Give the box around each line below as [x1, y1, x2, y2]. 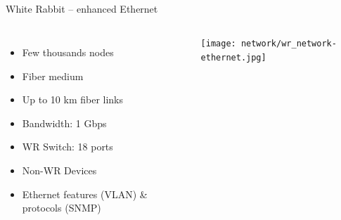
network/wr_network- [240, 38, 337, 48]
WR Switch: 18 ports [22, 139, 113, 154]
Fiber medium [22, 68, 84, 83]
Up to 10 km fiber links [22, 92, 124, 107]
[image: [200, 38, 236, 48]
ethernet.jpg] [200, 52, 266, 63]
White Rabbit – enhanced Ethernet [6, 1, 158, 16]
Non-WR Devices [22, 162, 97, 177]
